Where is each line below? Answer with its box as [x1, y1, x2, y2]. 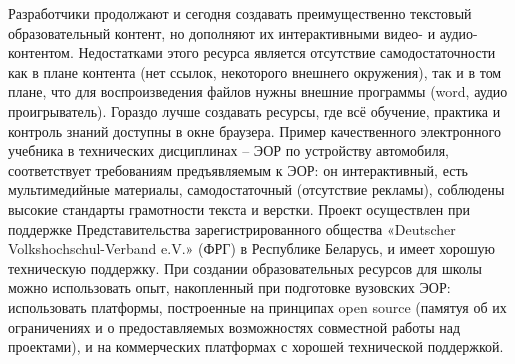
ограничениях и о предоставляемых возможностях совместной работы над [8, 316, 461, 337]
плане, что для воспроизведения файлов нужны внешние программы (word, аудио [8, 81, 508, 102]
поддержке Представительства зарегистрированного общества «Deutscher [8, 218, 456, 239]
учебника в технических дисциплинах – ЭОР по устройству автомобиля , [8, 140, 450, 161]
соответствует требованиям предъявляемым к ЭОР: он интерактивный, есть [8, 159, 468, 180]
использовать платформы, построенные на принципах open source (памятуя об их [8, 296, 507, 317]
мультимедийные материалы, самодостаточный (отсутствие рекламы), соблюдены [8, 179, 505, 200]
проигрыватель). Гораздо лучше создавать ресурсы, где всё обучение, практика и [8, 100, 501, 121]
